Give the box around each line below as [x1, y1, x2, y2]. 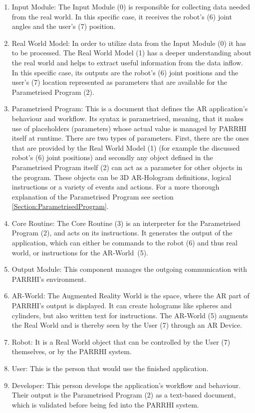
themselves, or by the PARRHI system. [11, 346, 132, 357]
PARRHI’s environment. [11, 273, 86, 284]
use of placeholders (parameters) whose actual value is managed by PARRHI [11, 123, 247, 133]
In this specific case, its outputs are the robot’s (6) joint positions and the [11, 67, 239, 77]
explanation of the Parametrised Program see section [11, 191, 174, 202]
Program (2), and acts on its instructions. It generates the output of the [11, 227, 233, 238]
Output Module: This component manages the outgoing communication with [11, 264, 247, 274]
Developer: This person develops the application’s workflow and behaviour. [11, 380, 241, 390]
